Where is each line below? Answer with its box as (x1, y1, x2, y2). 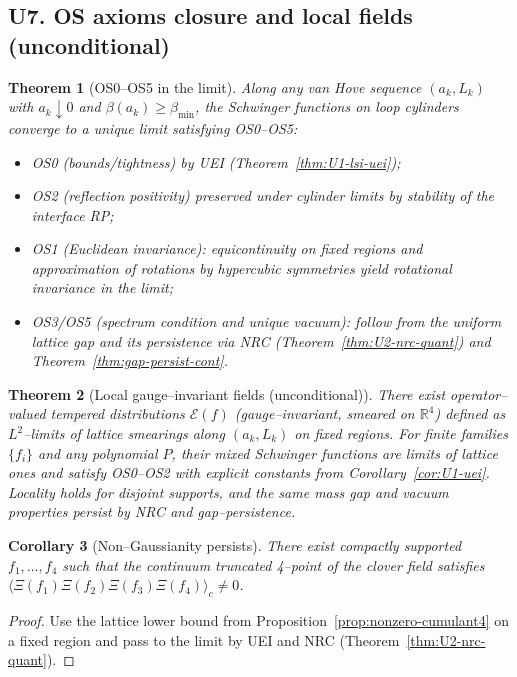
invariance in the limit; (31, 277, 173, 298)
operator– (450, 383, 508, 404)
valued (8, 403, 46, 424)
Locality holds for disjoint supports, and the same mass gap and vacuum (8, 481, 449, 502)
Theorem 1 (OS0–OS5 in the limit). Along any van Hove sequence (8, 76, 422, 97)
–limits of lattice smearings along (23, 423, 225, 444)
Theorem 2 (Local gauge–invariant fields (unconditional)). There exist (8, 383, 446, 404)
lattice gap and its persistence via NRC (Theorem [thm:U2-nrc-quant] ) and (31, 330, 491, 351)
